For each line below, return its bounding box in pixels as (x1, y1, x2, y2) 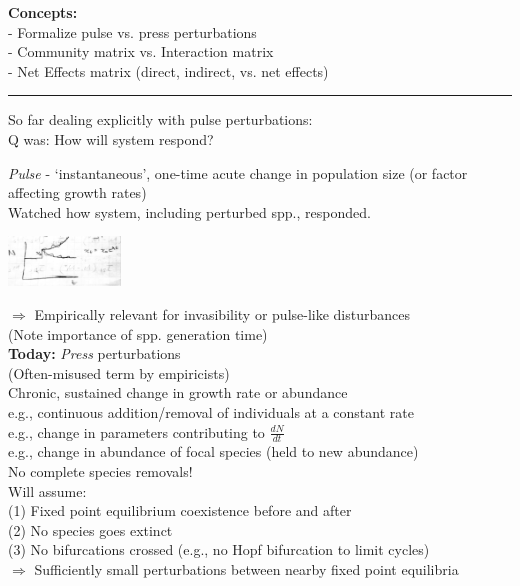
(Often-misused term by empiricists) (8, 362, 230, 383)
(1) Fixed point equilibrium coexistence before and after (8, 500, 352, 521)
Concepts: (8, 2, 78, 22)
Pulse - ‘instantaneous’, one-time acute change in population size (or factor (8, 162, 468, 183)
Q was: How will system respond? (8, 128, 214, 149)
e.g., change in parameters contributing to (8, 421, 265, 442)
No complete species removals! (8, 461, 193, 481)
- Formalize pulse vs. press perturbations (8, 21, 257, 42)
